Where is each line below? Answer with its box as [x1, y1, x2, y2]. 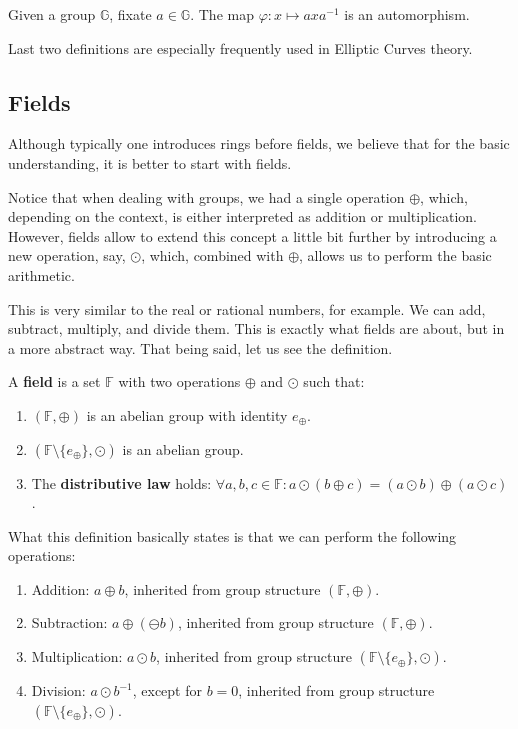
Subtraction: [31, 612, 108, 633]
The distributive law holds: [31, 472, 212, 493]
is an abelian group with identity [86, 404, 288, 425]
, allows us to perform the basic [299, 245, 492, 266]
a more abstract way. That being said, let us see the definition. [8, 337, 393, 358]
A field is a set [8, 371, 101, 392]
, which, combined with [141, 245, 284, 266]
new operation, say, [8, 245, 126, 266]
